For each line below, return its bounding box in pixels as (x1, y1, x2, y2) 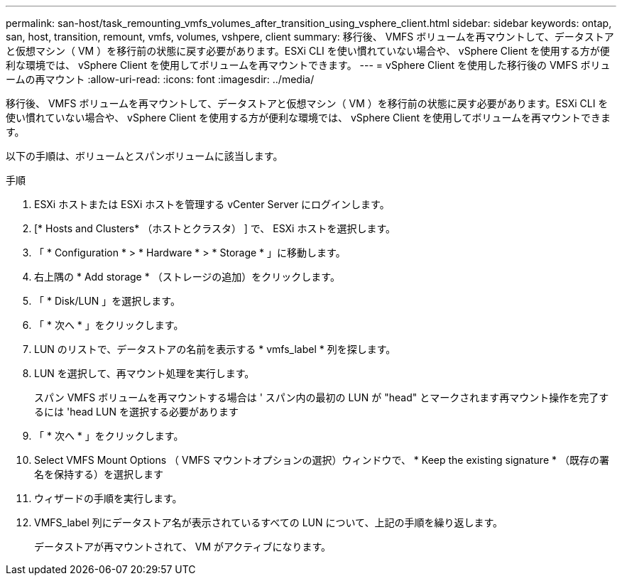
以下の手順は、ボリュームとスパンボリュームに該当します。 (6, 150, 283, 162)
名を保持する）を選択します (34, 468, 163, 480)
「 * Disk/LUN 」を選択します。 (34, 295, 180, 307)
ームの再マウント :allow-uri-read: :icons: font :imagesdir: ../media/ (6, 73, 315, 85)
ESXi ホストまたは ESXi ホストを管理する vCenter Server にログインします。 (34, 198, 390, 210)
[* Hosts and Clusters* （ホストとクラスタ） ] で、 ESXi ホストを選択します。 (34, 222, 395, 234)
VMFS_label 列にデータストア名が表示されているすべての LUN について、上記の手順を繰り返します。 (34, 516, 503, 528)
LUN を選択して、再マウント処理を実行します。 (34, 367, 255, 379)
